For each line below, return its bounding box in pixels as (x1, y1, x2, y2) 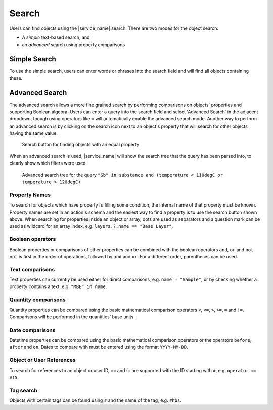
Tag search (9, 387, 38, 394)
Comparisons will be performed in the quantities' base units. (9, 314, 135, 320)
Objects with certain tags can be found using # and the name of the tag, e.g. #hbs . (9, 397, 181, 403)
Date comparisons (9, 326, 56, 334)
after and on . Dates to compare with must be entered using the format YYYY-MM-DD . (9, 344, 188, 350)
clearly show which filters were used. (9, 160, 87, 167)
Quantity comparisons (9, 296, 66, 303)
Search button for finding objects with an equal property (22, 142, 140, 148)
